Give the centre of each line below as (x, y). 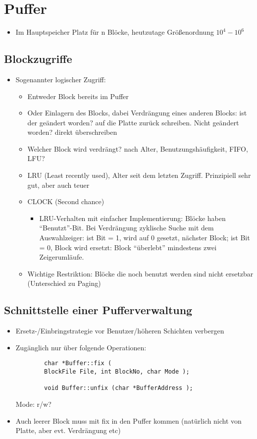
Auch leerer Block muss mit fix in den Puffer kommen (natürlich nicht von (128, 420)
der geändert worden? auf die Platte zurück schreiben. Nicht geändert (133, 122)
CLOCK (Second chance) (66, 201)
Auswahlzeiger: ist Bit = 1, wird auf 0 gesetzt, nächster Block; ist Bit (145, 238)
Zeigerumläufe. (62, 257)
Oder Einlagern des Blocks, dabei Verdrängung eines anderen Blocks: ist (137, 113)
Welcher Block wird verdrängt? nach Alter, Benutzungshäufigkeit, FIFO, (138, 148)
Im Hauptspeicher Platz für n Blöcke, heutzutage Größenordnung (115, 32)
